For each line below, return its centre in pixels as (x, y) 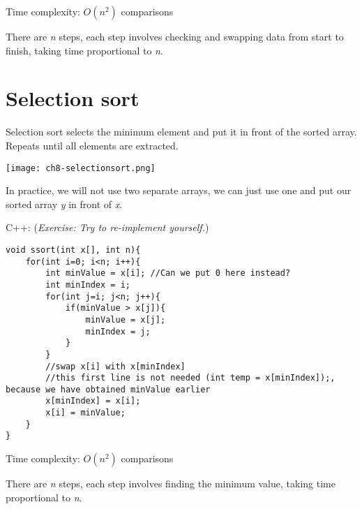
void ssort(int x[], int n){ (73, 250)
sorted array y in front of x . (64, 204)
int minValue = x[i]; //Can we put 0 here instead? (168, 273)
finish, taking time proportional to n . (84, 50)
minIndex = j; (118, 331)
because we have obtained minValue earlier (108, 389)
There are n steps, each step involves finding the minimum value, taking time (171, 484)
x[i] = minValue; (85, 413)
